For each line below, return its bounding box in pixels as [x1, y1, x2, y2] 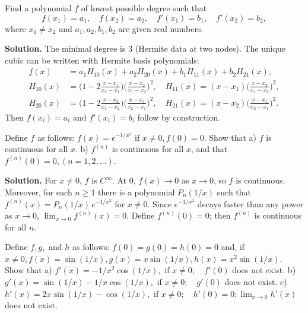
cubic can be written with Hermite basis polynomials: [5, 53, 199, 66]
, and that [190, 143, 228, 155]
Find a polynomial [5, 2, 72, 14]
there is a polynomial [98, 185, 175, 198]
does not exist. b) [232, 264, 296, 276]
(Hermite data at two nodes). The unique [135, 42, 286, 55]
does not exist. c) [224, 276, 287, 288]
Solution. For [5, 174, 57, 186]
